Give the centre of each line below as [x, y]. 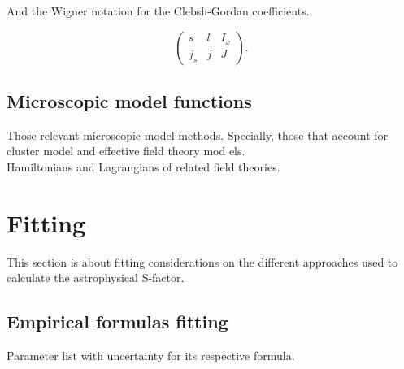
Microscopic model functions [129, 100]
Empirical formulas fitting [117, 321]
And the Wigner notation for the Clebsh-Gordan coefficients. [158, 11]
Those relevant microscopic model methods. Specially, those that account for [198, 135]
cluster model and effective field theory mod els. [126, 151]
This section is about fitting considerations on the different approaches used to [202, 261]
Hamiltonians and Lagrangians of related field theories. [143, 166]
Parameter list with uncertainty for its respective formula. [151, 356]
